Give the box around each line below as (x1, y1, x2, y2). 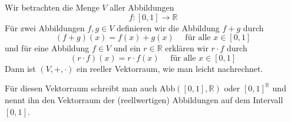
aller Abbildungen (110, 1, 174, 13)
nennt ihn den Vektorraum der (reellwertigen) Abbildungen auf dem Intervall (5, 93, 283, 105)
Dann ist (5, 62, 36, 74)
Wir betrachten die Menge (5, 1, 100, 13)
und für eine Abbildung (5, 42, 90, 54)
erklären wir (165, 42, 209, 54)
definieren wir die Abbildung (117, 21, 220, 34)
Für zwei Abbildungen (5, 21, 85, 34)
